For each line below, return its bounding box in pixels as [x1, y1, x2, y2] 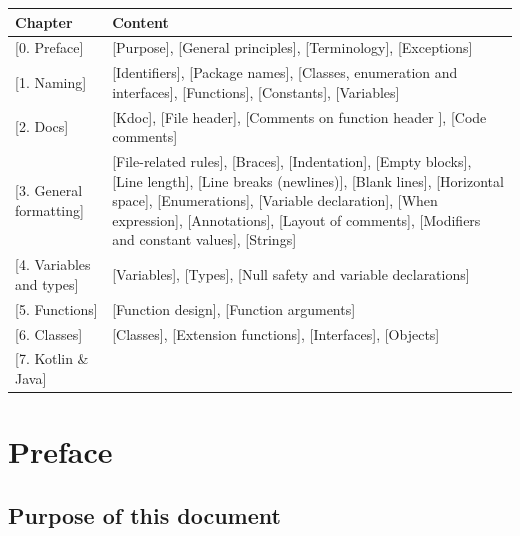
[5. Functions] [15, 298, 98, 319]
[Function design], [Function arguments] [112, 298, 356, 319]
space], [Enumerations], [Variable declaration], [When [112, 190, 438, 211]
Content [112, 11, 169, 32]
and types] [15, 273, 79, 294]
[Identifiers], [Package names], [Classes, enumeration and [112, 62, 458, 83]
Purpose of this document [8, 499, 281, 530]
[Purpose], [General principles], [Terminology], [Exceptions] [112, 37, 473, 58]
